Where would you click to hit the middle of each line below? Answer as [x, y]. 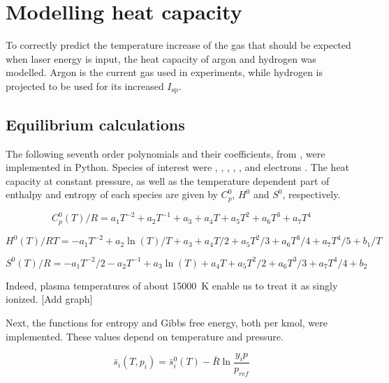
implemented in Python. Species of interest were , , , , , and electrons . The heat [178, 167]
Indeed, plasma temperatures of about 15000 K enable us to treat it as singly [172, 285]
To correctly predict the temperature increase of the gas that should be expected [178, 45]
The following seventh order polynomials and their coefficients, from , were [166, 153]
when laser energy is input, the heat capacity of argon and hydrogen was [161, 58]
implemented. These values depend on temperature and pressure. [145, 336]
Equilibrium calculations [95, 124]
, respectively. [311, 194]
